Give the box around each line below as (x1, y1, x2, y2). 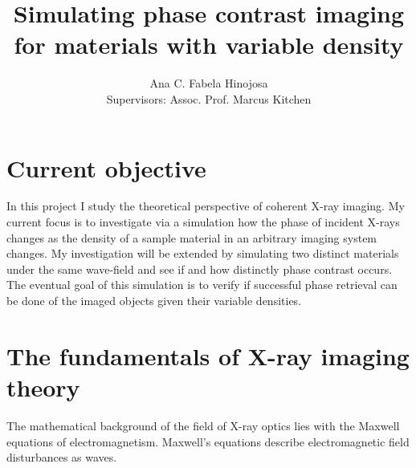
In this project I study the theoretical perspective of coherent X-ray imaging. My (6, 197, 405, 214)
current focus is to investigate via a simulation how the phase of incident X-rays (6, 214, 400, 230)
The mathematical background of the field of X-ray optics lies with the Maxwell (6, 417, 400, 433)
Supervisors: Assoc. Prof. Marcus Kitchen (106, 90, 312, 107)
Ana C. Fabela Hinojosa (149, 75, 268, 92)
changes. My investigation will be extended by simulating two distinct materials (6, 245, 399, 262)
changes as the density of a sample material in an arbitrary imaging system (6, 229, 377, 246)
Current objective (6, 151, 206, 184)
